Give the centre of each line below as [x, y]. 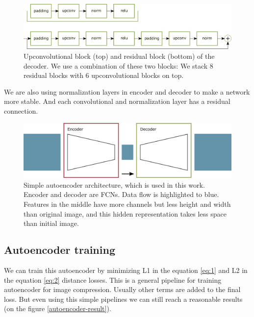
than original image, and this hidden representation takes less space [125, 213]
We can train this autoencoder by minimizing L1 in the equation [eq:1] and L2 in [126, 270]
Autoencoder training [60, 250]
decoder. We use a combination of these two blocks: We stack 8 [118, 65]
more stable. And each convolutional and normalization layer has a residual [117, 101]
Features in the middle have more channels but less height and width [127, 204]
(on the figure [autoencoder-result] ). [58, 308]
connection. [21, 110]
